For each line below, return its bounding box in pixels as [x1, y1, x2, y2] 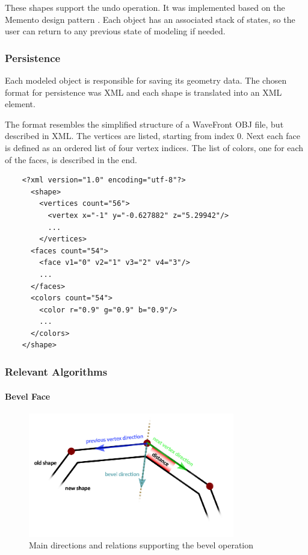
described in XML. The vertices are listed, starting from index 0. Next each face [5, 129, 301, 142]
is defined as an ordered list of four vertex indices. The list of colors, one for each [5, 141, 304, 153]
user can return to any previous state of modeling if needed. [5, 25, 226, 37]
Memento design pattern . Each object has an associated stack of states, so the [5, 13, 295, 25]
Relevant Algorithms [5, 364, 108, 379]
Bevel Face [5, 389, 51, 402]
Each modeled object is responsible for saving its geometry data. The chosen [5, 74, 287, 86]
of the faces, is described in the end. [5, 153, 137, 166]
